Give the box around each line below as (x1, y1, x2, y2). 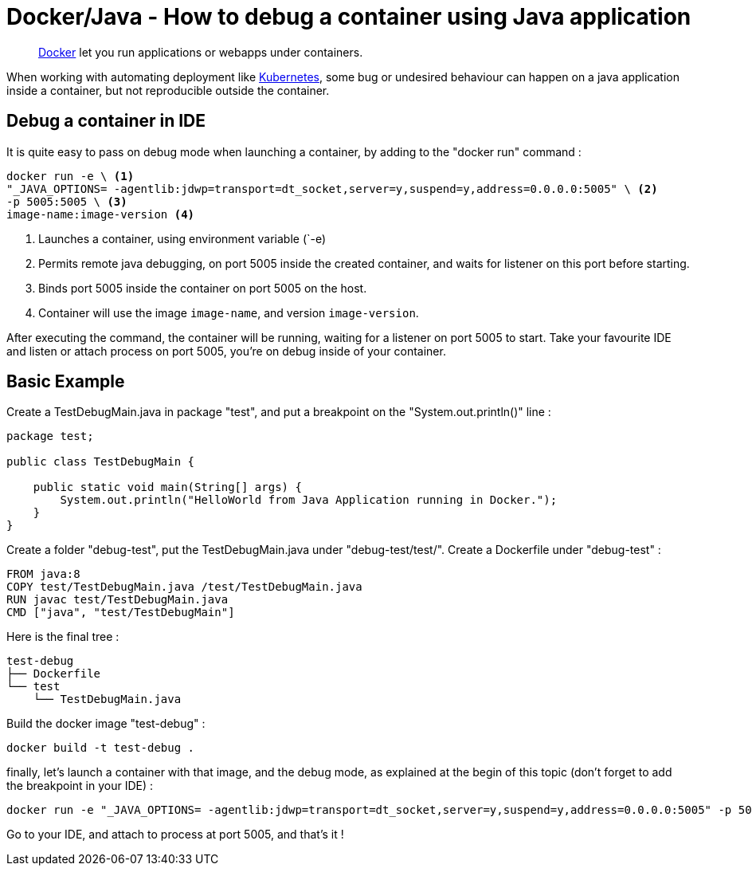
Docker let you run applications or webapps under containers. (38, 45, 363, 59)
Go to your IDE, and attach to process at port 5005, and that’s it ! (6, 827, 344, 842)
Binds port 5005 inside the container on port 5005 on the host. (38, 281, 367, 295)
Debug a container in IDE (6, 111, 206, 132)
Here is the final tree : (6, 630, 119, 644)
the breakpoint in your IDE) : (6, 779, 153, 793)
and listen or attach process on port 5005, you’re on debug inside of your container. (6, 344, 446, 358)
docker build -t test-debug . (6, 741, 195, 755)
